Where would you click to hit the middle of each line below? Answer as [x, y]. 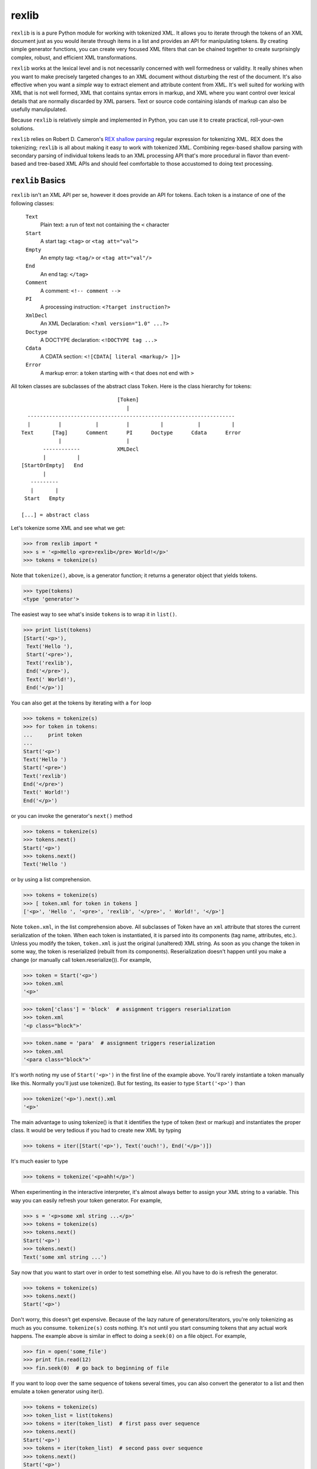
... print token [53, 735]
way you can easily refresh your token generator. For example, [87, 1200]
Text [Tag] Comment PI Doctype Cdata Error [131, 432]
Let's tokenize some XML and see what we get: [68, 528]
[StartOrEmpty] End [52, 465]
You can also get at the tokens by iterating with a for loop [81, 703]
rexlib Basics [38, 181]
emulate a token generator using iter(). [57, 1391]
